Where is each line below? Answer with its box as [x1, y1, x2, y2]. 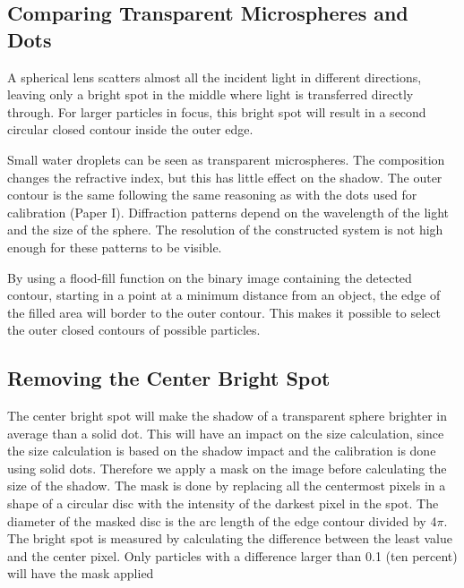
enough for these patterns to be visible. [7, 237, 222, 256]
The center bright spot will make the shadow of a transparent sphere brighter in [7, 406, 447, 425]
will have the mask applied [7, 564, 154, 583]
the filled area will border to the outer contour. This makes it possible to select [7, 303, 441, 321]
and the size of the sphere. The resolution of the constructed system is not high [7, 220, 443, 239]
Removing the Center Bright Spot [7, 364, 331, 392]
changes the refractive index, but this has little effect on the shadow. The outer [7, 167, 443, 186]
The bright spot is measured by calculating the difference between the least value [7, 529, 452, 548]
